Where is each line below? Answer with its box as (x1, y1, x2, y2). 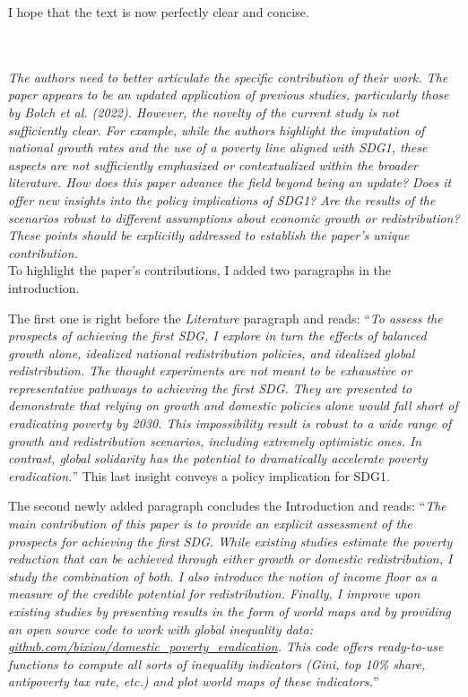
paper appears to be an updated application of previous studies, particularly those (8, 85, 449, 104)
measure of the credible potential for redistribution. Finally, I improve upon (8, 584, 420, 603)
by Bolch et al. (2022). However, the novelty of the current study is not (8, 102, 399, 121)
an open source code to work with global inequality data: (8, 619, 313, 638)
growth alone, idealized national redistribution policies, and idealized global (8, 343, 415, 362)
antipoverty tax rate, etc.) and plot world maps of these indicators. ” (8, 672, 379, 691)
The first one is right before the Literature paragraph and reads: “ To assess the (8, 308, 443, 327)
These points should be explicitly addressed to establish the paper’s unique (8, 226, 410, 245)
